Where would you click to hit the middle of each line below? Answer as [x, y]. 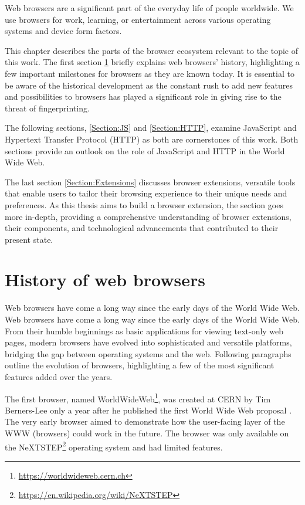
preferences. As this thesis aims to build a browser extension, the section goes [144, 204]
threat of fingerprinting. [47, 108]
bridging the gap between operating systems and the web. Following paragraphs [148, 353]
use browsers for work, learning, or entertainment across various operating [138, 19]
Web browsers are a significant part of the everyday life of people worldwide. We [149, 8]
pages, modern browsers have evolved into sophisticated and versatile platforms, [148, 342]
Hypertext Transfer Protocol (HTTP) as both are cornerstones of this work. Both [152, 139]
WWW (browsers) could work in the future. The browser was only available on [147, 433]
